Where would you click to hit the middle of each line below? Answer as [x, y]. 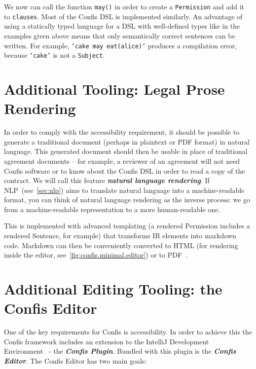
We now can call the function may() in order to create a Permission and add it [124, 6]
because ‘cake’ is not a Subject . [55, 55]
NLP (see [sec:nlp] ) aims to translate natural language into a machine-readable [124, 190]
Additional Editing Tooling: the [113, 289]
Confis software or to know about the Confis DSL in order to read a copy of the [125, 170]
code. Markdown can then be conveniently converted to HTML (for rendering [121, 245]
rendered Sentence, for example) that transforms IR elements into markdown [120, 236]
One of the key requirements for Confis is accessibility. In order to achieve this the [128, 332]
